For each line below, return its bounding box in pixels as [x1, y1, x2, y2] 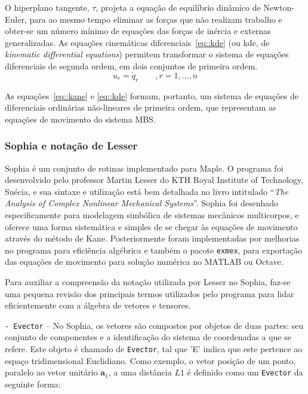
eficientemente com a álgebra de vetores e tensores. [5, 299, 191, 311]
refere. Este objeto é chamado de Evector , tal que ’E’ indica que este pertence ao [5, 343, 303, 355]
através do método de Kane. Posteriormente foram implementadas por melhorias [5, 232, 300, 245]
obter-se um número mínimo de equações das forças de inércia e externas [5, 25, 271, 37]
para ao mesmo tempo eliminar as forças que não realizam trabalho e [29, 13, 282, 25]
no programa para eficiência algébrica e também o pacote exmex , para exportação [5, 243, 303, 256]
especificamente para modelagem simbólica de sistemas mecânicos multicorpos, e [5, 208, 299, 221]
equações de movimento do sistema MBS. [5, 112, 156, 125]
